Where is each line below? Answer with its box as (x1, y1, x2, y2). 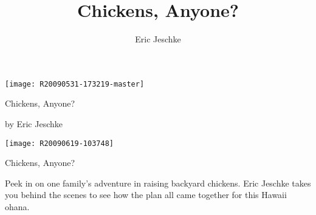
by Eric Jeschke (5, 117, 63, 130)
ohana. (5, 200, 30, 213)
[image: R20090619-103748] (5, 139, 114, 148)
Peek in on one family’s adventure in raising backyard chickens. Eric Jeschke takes (5, 176, 311, 189)
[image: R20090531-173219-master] (5, 79, 145, 88)
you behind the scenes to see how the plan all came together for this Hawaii (5, 188, 287, 201)
